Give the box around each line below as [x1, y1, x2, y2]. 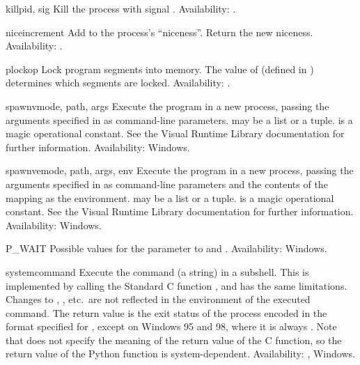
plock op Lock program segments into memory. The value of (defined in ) [6, 61, 314, 76]
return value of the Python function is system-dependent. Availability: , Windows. [6, 346, 355, 361]
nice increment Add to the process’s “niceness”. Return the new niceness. [6, 24, 313, 39]
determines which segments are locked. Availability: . [6, 75, 230, 90]
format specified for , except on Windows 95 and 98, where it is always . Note [6, 319, 337, 334]
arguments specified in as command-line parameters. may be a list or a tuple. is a [6, 112, 353, 127]
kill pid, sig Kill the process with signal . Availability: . [6, 1, 236, 15]
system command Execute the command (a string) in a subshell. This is [6, 264, 309, 279]
